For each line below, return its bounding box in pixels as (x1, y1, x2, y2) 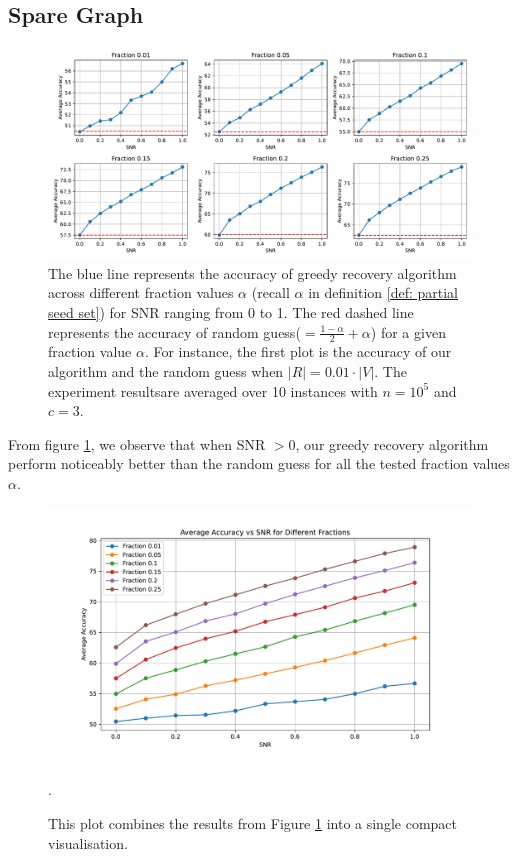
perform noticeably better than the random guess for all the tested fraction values (8, 453, 510, 474)
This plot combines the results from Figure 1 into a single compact (48, 812, 458, 833)
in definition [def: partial (308, 282, 459, 303)
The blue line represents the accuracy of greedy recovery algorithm (48, 262, 457, 283)
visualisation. (48, 832, 128, 853)
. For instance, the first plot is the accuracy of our (144, 341, 452, 362)
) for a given (370, 321, 446, 342)
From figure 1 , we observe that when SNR (8, 433, 266, 454)
